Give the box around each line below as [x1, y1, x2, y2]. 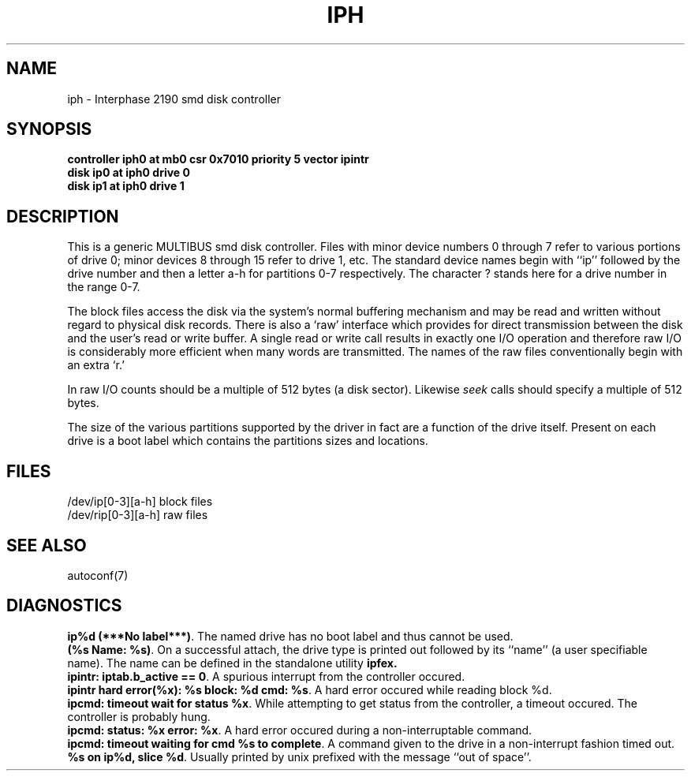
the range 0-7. [67, 280, 140, 294]
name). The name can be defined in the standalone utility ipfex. [67, 656, 398, 670]
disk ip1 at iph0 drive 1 [67, 179, 185, 193]
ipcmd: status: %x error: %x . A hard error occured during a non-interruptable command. [67, 723, 532, 737]
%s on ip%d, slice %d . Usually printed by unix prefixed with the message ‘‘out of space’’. [67, 749, 532, 764]
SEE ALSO [6, 535, 87, 555]
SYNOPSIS [6, 119, 92, 140]
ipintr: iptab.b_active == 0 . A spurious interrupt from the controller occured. [67, 669, 465, 683]
